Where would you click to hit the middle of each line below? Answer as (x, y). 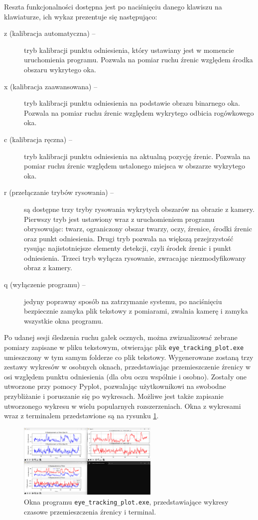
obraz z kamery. (48, 267)
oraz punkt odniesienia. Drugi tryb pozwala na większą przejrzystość (129, 238)
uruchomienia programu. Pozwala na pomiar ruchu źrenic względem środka (138, 60)
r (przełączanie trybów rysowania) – (59, 192)
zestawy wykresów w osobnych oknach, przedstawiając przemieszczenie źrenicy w (128, 367)
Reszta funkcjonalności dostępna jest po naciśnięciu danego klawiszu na (113, 6)
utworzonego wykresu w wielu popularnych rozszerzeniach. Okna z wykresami (123, 406)
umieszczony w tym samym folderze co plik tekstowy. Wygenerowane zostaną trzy (129, 357)
